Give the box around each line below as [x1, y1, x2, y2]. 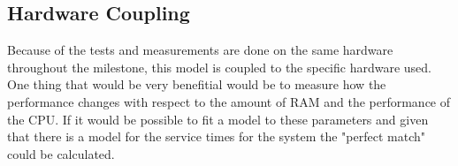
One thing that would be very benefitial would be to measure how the [7, 75, 386, 94]
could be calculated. [7, 144, 115, 162]
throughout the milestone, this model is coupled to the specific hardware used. [7, 57, 432, 76]
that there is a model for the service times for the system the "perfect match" [7, 127, 425, 146]
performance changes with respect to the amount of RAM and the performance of [7, 92, 451, 110]
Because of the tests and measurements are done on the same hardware [7, 41, 393, 59]
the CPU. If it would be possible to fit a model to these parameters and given [7, 109, 429, 128]
